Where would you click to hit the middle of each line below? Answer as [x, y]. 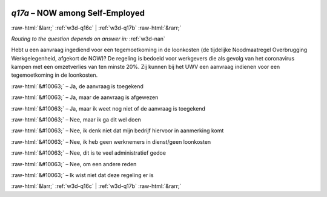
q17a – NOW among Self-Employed [78, 13]
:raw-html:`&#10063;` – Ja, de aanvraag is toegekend [77, 86]
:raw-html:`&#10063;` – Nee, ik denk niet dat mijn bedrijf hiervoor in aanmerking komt [117, 131]
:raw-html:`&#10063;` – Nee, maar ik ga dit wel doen [76, 120]
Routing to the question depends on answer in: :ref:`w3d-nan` [88, 39]
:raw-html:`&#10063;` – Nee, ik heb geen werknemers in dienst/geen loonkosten [111, 141]
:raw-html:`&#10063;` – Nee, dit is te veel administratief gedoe [89, 153]
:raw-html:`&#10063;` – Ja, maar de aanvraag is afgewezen [85, 97]
